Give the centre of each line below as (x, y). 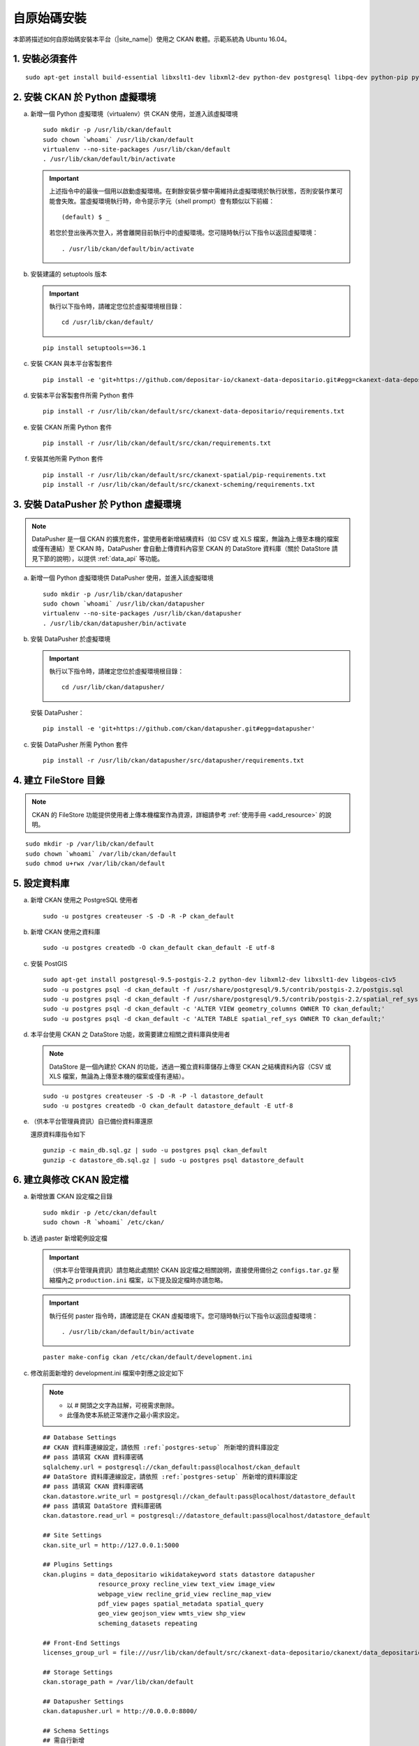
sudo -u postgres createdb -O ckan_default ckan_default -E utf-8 (159, 948)
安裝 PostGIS (49, 963)
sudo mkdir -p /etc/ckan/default (100, 1212)
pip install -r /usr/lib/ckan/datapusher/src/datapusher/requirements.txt (174, 760)
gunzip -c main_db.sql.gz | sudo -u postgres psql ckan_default (155, 1150)
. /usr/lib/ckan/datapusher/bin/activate (115, 623)
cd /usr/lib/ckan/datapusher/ (113, 687)
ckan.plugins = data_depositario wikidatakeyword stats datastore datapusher (179, 1574)
